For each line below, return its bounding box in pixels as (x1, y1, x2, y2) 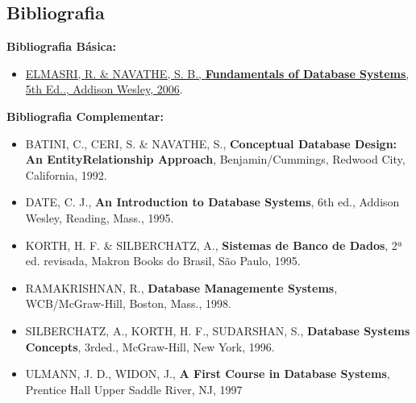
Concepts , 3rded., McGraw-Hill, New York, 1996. (25, 338, 275, 355)
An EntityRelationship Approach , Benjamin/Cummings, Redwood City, (25, 151, 406, 168)
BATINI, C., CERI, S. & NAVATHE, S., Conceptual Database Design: (25, 135, 397, 152)
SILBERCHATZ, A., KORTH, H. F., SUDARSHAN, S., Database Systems (25, 322, 410, 339)
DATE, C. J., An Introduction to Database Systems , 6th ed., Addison (25, 193, 400, 210)
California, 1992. (25, 166, 107, 183)
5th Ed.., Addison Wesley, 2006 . (25, 81, 183, 98)
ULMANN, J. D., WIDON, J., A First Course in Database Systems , (25, 365, 390, 382)
